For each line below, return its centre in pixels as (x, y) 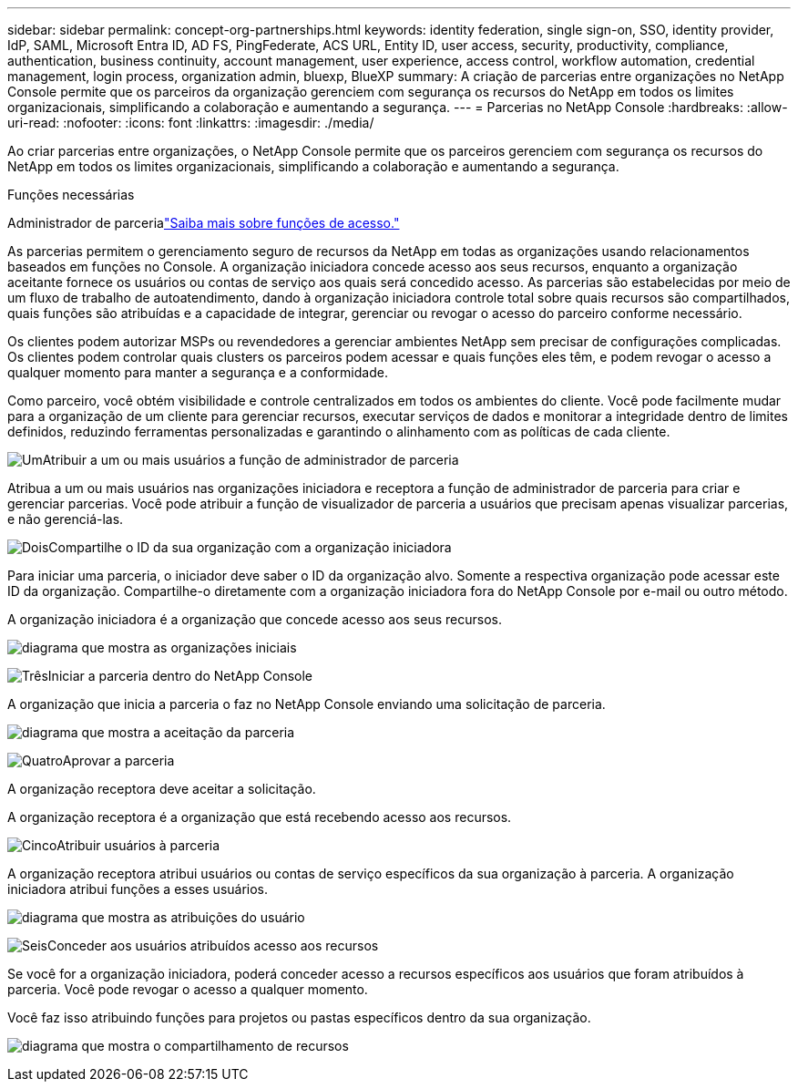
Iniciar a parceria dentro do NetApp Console (180, 676)
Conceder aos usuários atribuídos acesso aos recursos (213, 945)
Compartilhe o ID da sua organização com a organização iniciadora (250, 547)
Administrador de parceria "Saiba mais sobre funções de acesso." (204, 223)
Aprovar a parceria (118, 760)
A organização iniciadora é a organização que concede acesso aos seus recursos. (255, 619)
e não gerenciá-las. (66, 519)
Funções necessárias (71, 195)
